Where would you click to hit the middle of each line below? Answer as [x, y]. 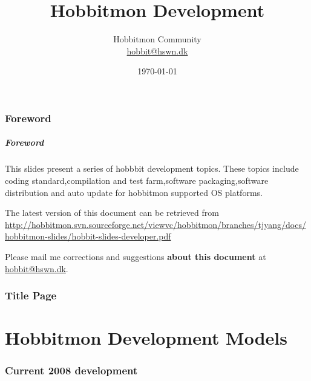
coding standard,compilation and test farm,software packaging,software [137, 180]
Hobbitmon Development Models [146, 338]
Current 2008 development [71, 370]
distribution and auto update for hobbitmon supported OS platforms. [134, 192]
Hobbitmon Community [157, 39]
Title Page [31, 295]
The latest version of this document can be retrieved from [112, 213]
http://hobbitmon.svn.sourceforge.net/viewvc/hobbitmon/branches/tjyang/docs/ [155, 224]
